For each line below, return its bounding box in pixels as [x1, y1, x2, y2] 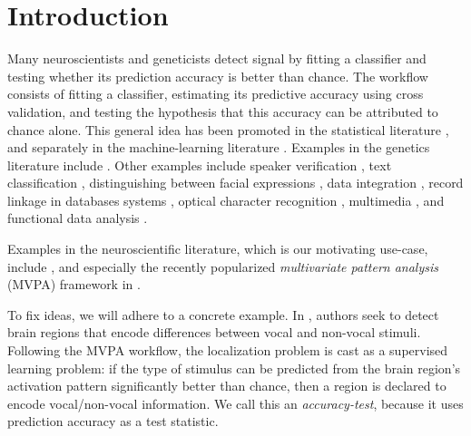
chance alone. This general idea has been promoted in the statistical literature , [7, 120, 449, 139]
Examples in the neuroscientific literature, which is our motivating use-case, [7, 239, 428, 258]
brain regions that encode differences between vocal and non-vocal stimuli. [7, 323, 421, 342]
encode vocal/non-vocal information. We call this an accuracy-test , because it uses [7, 393, 464, 412]
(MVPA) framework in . [7, 275, 141, 294]
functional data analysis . [7, 208, 148, 228]
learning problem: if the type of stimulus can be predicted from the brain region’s [7, 358, 461, 377]
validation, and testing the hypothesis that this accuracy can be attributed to [7, 102, 438, 121]
